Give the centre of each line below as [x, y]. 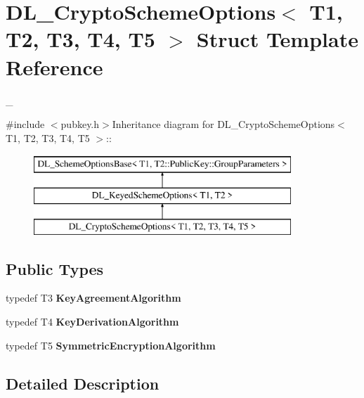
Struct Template [277, 39]
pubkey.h [80, 124]
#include [25, 124]
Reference [54, 66]
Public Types [55, 268]
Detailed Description [83, 383]
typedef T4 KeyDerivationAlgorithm [92, 322]
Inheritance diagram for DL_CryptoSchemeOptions [223, 124]
